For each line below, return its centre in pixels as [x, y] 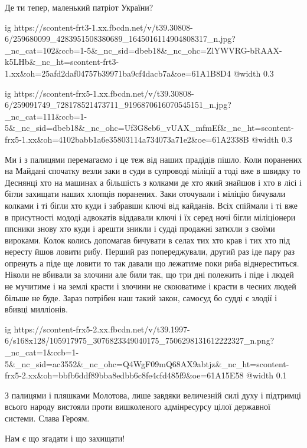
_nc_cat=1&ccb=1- [42, 352]
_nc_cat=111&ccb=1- [46, 116]
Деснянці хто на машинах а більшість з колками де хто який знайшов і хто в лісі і [153, 182]
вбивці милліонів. [36, 309]
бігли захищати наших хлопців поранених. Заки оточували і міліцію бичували [145, 194]
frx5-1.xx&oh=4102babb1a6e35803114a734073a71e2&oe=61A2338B [127, 139]
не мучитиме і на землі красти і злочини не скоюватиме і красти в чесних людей [151, 286]
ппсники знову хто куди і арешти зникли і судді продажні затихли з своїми [140, 228]
